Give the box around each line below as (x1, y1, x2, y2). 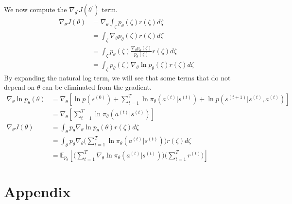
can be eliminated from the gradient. (42, 82, 152, 92)
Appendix (4, 182, 71, 202)
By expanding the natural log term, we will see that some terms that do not (4, 72, 231, 82)
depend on (4, 82, 35, 92)
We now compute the (4, 4, 67, 14)
